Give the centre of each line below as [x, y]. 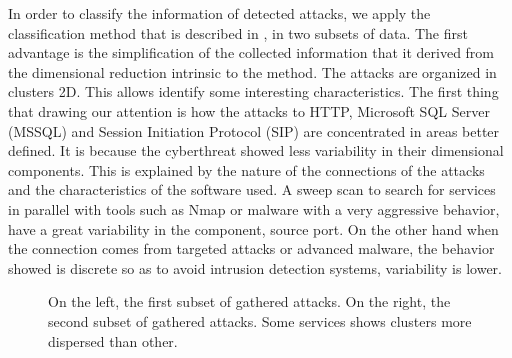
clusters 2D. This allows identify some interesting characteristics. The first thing [253, 91]
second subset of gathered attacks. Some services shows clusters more [260, 320]
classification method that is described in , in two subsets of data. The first [238, 32]
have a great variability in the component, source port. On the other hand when [253, 228]
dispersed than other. [113, 340]
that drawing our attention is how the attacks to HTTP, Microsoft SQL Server [249, 110]
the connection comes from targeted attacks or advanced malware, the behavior [251, 248]
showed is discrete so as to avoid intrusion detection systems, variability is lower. [255, 267]
